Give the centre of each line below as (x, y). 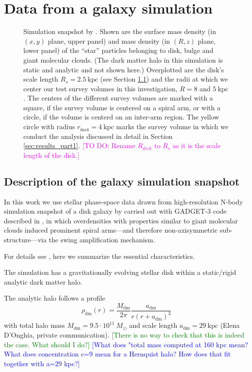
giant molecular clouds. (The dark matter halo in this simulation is (123, 59)
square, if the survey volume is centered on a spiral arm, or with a (122, 107)
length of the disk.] (52, 155)
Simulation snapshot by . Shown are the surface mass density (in (120, 31)
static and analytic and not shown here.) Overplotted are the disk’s (124, 69)
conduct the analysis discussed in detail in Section (98, 136)
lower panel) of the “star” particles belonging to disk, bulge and (118, 50)
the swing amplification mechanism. (102, 240)
